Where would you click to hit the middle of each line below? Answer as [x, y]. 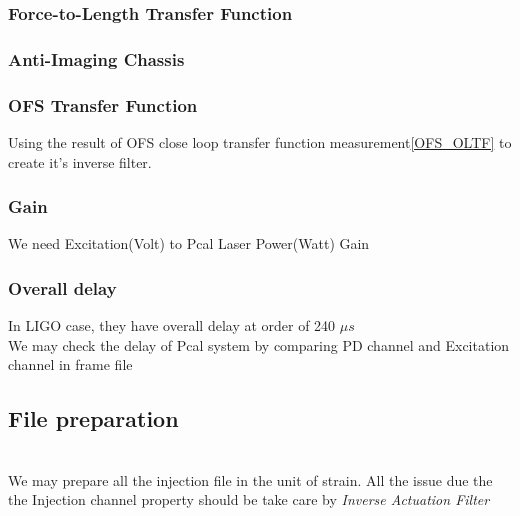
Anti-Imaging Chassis [96, 58]
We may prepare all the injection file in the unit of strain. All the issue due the [250, 479]
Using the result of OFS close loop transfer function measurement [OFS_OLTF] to [260, 141]
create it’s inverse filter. [80, 161]
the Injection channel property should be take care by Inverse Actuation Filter [249, 499]
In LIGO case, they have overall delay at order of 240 [172, 325]
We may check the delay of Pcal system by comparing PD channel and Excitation [259, 344]
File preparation [93, 418]
